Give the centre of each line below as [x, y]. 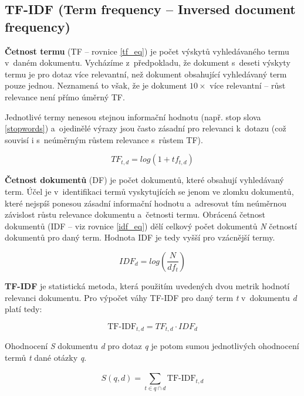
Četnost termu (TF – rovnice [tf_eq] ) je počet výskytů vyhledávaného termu [147, 51]
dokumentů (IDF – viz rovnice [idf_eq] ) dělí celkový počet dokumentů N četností [151, 226]
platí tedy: [23, 309]
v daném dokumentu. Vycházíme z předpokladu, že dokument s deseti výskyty [148, 62]
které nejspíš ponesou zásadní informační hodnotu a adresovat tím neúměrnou [146, 203]
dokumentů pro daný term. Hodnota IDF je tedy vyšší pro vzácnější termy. [140, 237]
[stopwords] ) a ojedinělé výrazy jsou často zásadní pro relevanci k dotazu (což [146, 128]
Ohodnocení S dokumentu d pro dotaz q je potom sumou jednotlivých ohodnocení [152, 346]
